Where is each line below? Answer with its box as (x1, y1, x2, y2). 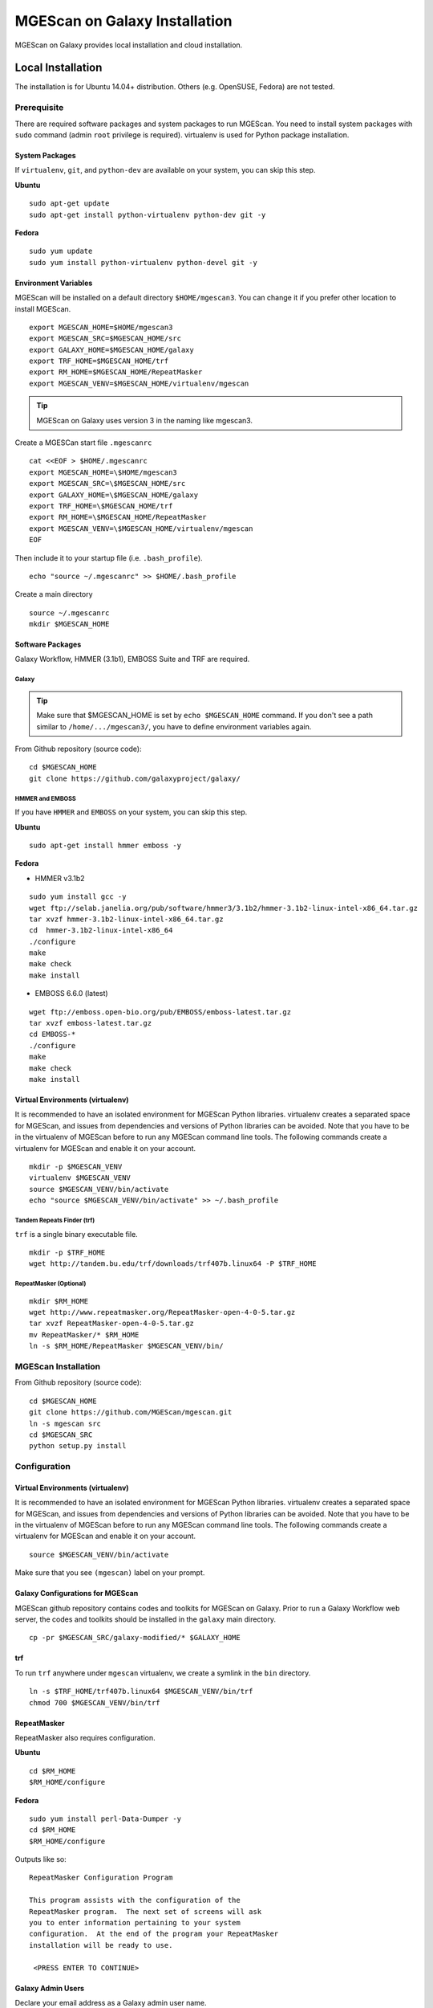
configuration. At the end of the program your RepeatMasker (29, 1929, 279, 1939)
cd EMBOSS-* (29, 1030, 76, 1039)
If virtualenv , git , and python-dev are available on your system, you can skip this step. (14, 165, 316, 175)
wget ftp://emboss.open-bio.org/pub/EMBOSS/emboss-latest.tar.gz (29, 1007, 292, 1016)
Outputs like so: (14, 1855, 67, 1864)
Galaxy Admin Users (14, 1983, 84, 1993)
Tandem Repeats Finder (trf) (14, 1216, 95, 1224)
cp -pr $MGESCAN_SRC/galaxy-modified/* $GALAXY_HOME (29, 1633, 241, 1643)
